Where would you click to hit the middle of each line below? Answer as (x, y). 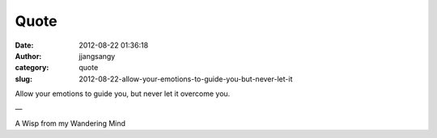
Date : (24, 45)
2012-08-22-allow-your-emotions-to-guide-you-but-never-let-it (186, 79)
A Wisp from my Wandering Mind (70, 123)
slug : (23, 79)
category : (32, 68)
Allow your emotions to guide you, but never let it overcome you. (123, 94)
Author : (28, 56)
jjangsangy (97, 56)
